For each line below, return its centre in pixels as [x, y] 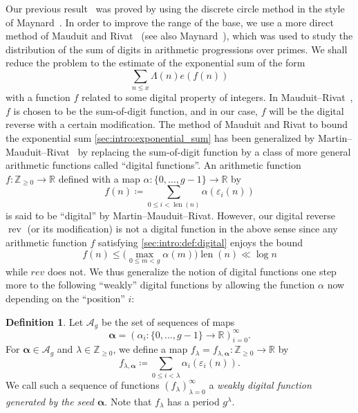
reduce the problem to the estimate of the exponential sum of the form [156, 63]
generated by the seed [50, 401]
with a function [38, 97]
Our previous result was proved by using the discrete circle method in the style [175, 8]
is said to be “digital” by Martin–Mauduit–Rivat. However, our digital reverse [171, 215]
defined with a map [99, 178]
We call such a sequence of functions [83, 385]
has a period [194, 401]
